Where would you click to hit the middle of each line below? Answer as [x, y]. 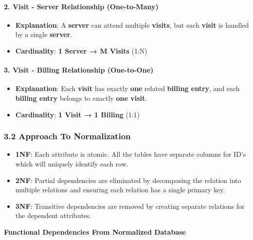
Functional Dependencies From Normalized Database [95, 231]
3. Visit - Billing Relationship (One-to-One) [79, 70]
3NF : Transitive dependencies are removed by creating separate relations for [130, 206]
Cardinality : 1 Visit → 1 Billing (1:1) [78, 114]
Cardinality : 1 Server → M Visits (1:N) [81, 50]
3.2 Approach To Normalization [67, 136]
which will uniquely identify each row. [72, 163]
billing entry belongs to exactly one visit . [81, 98]
